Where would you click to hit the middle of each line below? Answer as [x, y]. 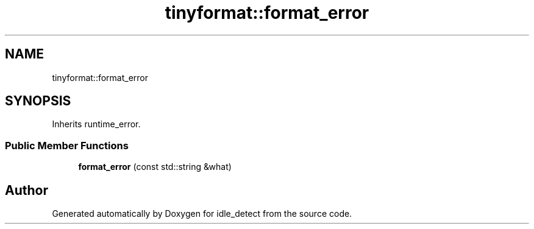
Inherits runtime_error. [96, 124]
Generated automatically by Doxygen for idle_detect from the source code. [202, 214]
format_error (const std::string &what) [155, 167]
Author [27, 190]
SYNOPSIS [38, 101]
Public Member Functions [67, 145]
